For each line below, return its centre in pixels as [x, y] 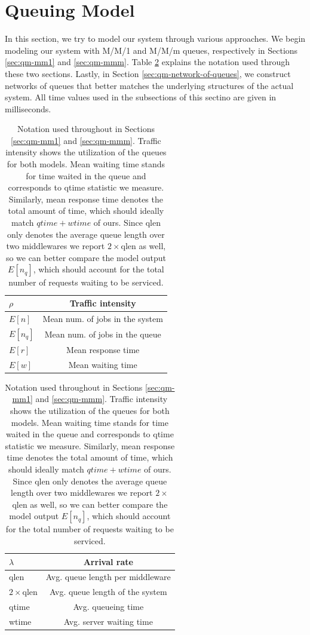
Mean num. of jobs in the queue [103, 334]
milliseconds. [28, 108]
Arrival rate [108, 561]
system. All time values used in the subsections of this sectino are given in [141, 97]
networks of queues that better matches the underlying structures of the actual [149, 85]
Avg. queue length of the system [108, 592]
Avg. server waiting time [108, 621]
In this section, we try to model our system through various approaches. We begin [155, 39]
